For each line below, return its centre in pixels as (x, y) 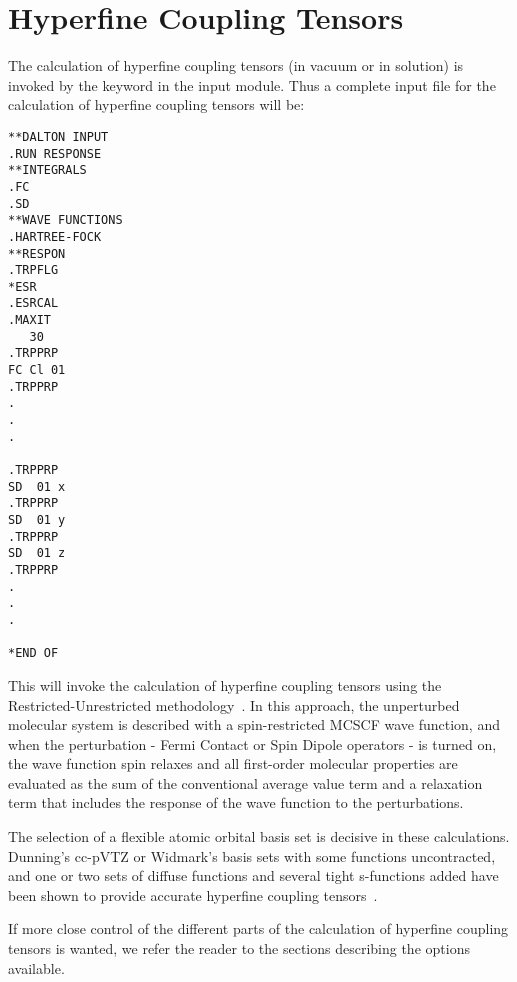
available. (36, 967)
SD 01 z (37, 553)
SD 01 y (37, 520)
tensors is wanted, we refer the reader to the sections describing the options (239, 948)
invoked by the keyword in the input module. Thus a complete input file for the (252, 84)
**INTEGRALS (47, 170)
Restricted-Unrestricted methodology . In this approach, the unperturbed (234, 704)
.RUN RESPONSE (55, 153)
